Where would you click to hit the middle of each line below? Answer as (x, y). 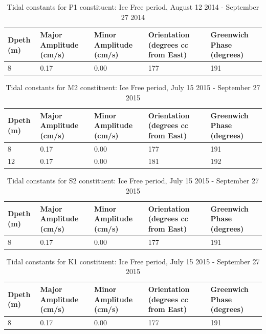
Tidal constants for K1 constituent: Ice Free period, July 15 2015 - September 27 (133, 261)
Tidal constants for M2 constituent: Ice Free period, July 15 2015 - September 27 (133, 87)
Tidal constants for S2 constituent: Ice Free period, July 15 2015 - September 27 (133, 181)
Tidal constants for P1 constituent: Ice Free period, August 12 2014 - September (133, 7)
